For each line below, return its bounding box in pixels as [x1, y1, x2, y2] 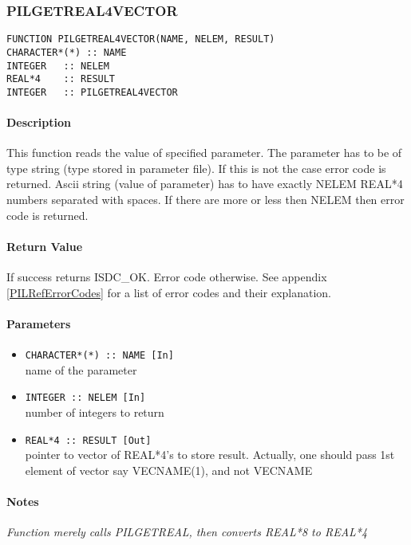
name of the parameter [25, 361, 137, 378]
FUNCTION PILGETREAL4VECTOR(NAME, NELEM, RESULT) [6, 33, 275, 45]
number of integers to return [25, 403, 164, 420]
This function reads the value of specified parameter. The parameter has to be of [6, 144, 402, 161]
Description [6, 114, 72, 131]
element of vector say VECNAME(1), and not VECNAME [25, 461, 313, 478]
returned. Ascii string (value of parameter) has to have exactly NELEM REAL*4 [6, 175, 403, 192]
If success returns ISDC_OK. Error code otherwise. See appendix [6, 269, 327, 285]
